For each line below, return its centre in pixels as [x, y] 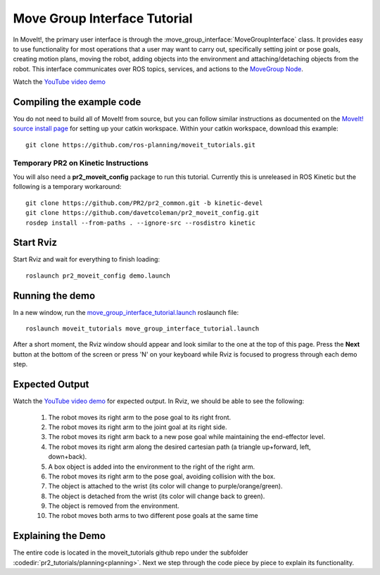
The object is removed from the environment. [114, 506]
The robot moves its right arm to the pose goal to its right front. [140, 417]
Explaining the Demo [59, 536]
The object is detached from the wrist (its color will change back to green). [157, 496]
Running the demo [54, 296]
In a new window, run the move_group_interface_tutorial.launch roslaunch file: [126, 312]
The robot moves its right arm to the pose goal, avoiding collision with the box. [162, 476]
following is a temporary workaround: [67, 187]
